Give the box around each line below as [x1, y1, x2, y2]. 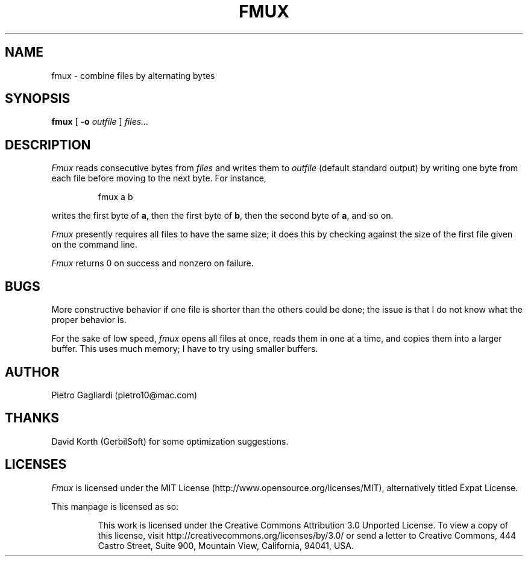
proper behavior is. [51, 315, 127, 325]
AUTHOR [5, 364, 60, 380]
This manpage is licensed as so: [51, 501, 179, 512]
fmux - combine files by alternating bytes [51, 70, 215, 81]
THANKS [5, 410, 60, 426]
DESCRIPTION [5, 137, 91, 152]
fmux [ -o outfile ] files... [51, 116, 149, 127]
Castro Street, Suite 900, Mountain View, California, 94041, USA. [98, 540, 354, 551]
